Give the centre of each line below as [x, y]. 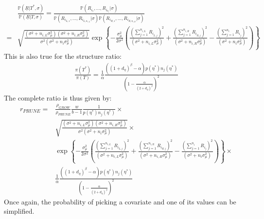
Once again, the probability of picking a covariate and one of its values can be [120, 201]
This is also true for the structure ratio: [63, 56]
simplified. [19, 211]
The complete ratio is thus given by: [58, 97]
